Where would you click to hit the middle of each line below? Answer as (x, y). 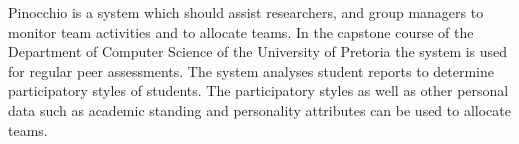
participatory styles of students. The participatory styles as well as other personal (258, 90)
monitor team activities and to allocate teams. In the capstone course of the (241, 31)
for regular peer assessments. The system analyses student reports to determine (251, 70)
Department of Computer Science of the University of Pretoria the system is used (258, 51)
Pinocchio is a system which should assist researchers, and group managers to (246, 12)
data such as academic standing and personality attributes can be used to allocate (259, 109)
